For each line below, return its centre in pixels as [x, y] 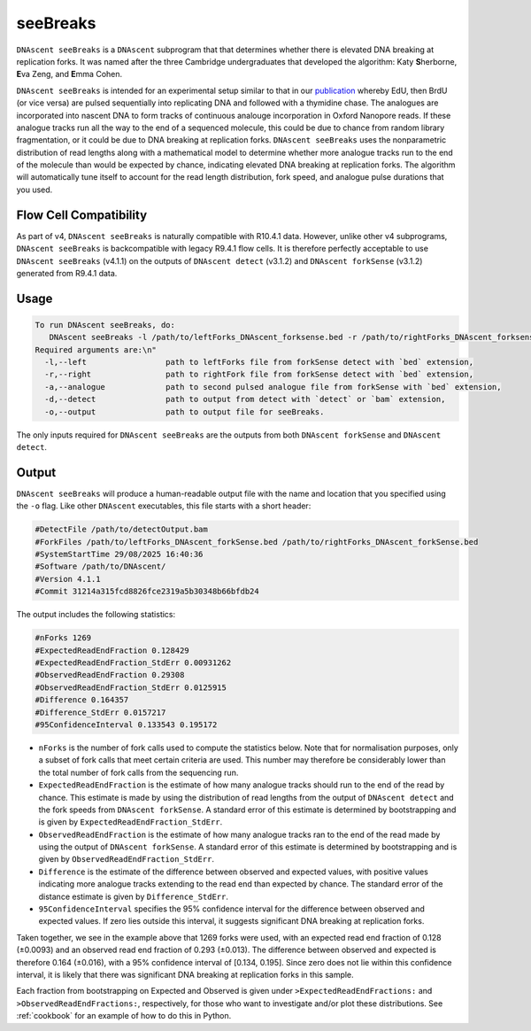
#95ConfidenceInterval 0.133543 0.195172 [126, 725]
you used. [35, 190]
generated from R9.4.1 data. [67, 273]
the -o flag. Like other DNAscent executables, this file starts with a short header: [164, 506]
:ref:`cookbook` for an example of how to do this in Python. [124, 1016]
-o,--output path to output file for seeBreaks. [185, 411]
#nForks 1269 [63, 638]
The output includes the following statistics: [96, 615]
